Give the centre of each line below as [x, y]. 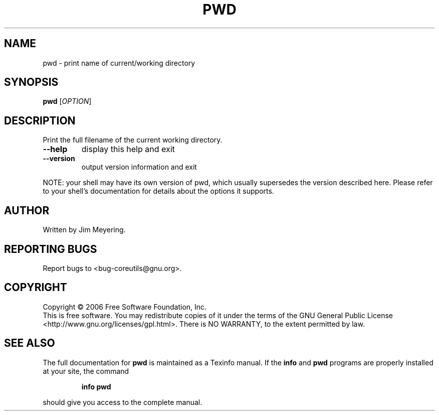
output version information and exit [139, 167]
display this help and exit [128, 149]
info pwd [96, 386]
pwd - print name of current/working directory [119, 63]
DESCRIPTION [40, 120]
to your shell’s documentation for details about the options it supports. [158, 191]
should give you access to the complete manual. [123, 402]
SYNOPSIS [31, 82]
